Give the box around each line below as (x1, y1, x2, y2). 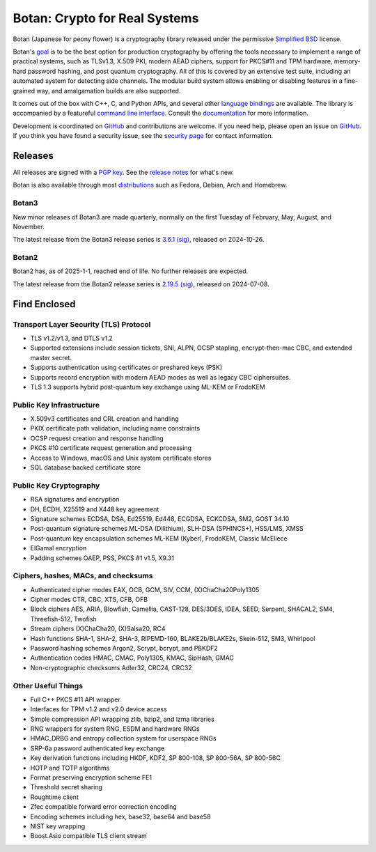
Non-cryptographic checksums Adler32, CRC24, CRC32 (30, 663, 192, 672)
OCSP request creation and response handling (30, 434, 164, 442)
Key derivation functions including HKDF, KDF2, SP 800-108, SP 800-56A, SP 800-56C (30, 754, 281, 762)
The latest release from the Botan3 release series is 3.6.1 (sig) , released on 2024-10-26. (13, 235, 265, 244)
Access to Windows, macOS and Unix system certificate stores (30, 454, 212, 462)
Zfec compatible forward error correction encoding (30, 803, 177, 811)
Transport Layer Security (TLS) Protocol (13, 319, 151, 329)
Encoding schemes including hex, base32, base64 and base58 (30, 812, 212, 821)
